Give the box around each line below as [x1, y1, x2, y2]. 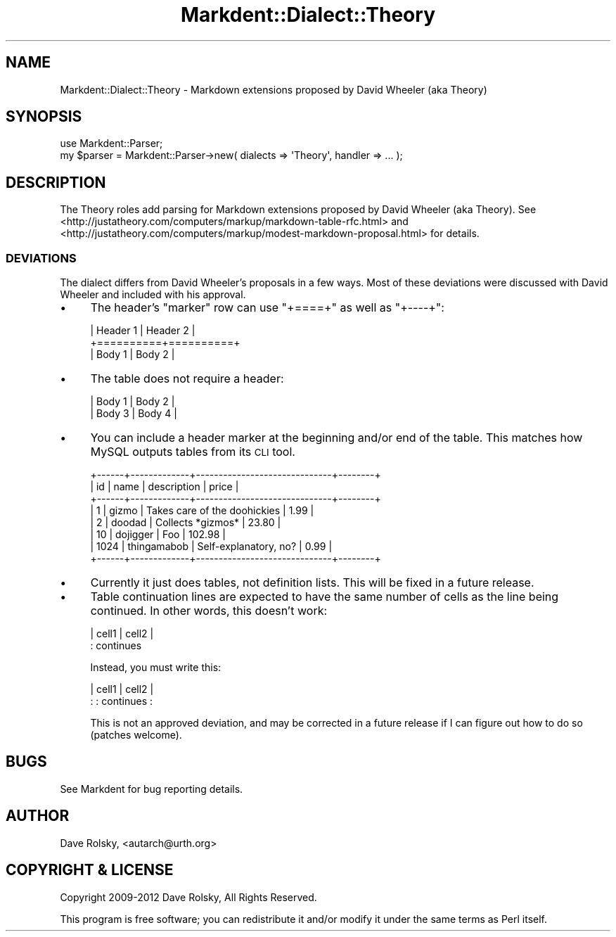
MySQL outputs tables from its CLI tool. [90, 445, 295, 459]
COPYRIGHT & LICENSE [6, 861, 174, 879]
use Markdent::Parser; [60, 137, 163, 150]
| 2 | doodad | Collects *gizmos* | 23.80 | [90, 516, 281, 529]
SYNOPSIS [6, 108, 82, 126]
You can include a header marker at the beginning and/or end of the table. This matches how [90, 431, 583, 445]
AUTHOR [6, 807, 70, 825]
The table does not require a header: [90, 371, 284, 386]
